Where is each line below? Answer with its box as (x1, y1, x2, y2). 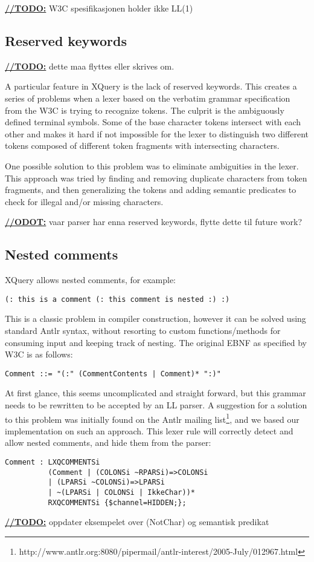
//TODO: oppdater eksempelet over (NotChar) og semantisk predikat (5, 515, 269, 528)
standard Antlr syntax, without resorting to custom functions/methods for (5, 324, 281, 336)
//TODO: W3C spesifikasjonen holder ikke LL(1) (5, 2, 193, 14)
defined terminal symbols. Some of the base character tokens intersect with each (5, 116, 301, 128)
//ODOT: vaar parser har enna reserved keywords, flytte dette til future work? (5, 215, 302, 228)
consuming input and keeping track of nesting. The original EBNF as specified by (5, 336, 307, 348)
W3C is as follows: (5, 348, 73, 361)
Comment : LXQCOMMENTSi (5, 458, 100, 467)
